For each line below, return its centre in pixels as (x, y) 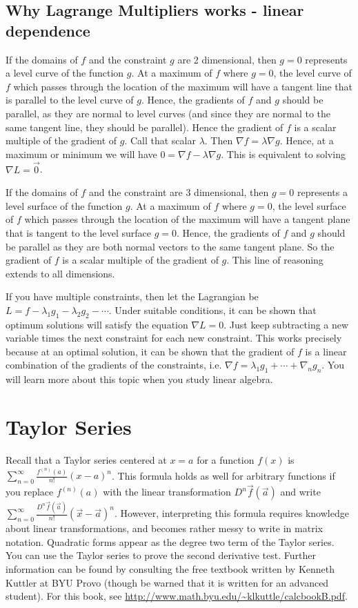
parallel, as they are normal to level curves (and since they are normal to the (168, 113)
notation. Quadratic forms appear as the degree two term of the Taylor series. (170, 541)
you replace (30, 492)
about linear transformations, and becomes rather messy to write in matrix (164, 528)
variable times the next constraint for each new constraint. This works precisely (174, 338)
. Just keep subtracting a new (286, 324)
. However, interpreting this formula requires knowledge (231, 513)
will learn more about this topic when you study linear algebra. (139, 379)
